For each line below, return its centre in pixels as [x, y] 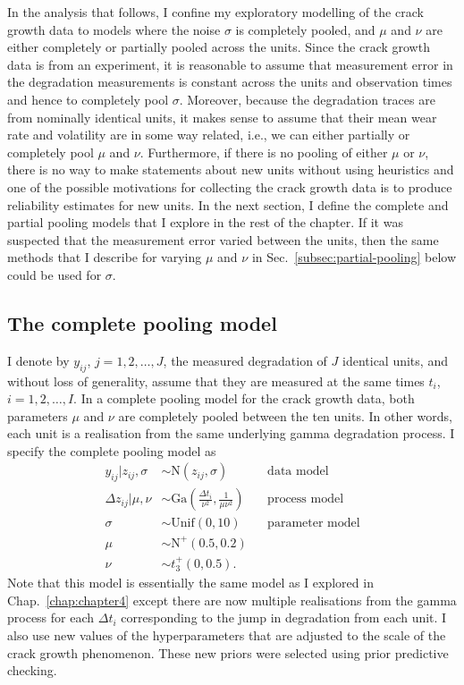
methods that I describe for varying [105, 257]
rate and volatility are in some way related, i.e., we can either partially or [209, 135]
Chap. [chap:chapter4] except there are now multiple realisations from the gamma [232, 600]
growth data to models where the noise [114, 29]
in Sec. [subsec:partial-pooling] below [354, 257]
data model [298, 472]
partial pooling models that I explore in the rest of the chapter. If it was [205, 222]
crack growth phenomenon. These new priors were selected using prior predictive [228, 652]
